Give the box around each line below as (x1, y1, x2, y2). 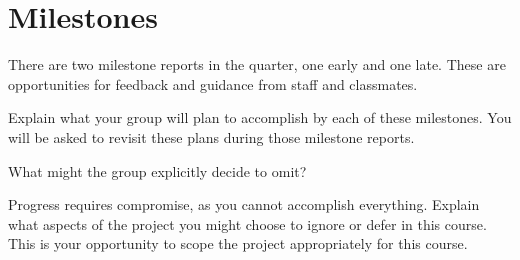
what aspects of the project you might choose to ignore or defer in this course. (8, 213, 487, 234)
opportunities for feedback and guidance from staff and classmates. (8, 73, 418, 94)
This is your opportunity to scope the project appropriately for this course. (8, 233, 468, 254)
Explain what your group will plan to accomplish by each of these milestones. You (8, 107, 512, 128)
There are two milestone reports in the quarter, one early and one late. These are (8, 54, 506, 75)
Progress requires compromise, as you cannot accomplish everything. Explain (8, 194, 480, 215)
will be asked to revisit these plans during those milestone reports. (8, 126, 415, 147)
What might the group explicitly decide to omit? (8, 160, 307, 181)
